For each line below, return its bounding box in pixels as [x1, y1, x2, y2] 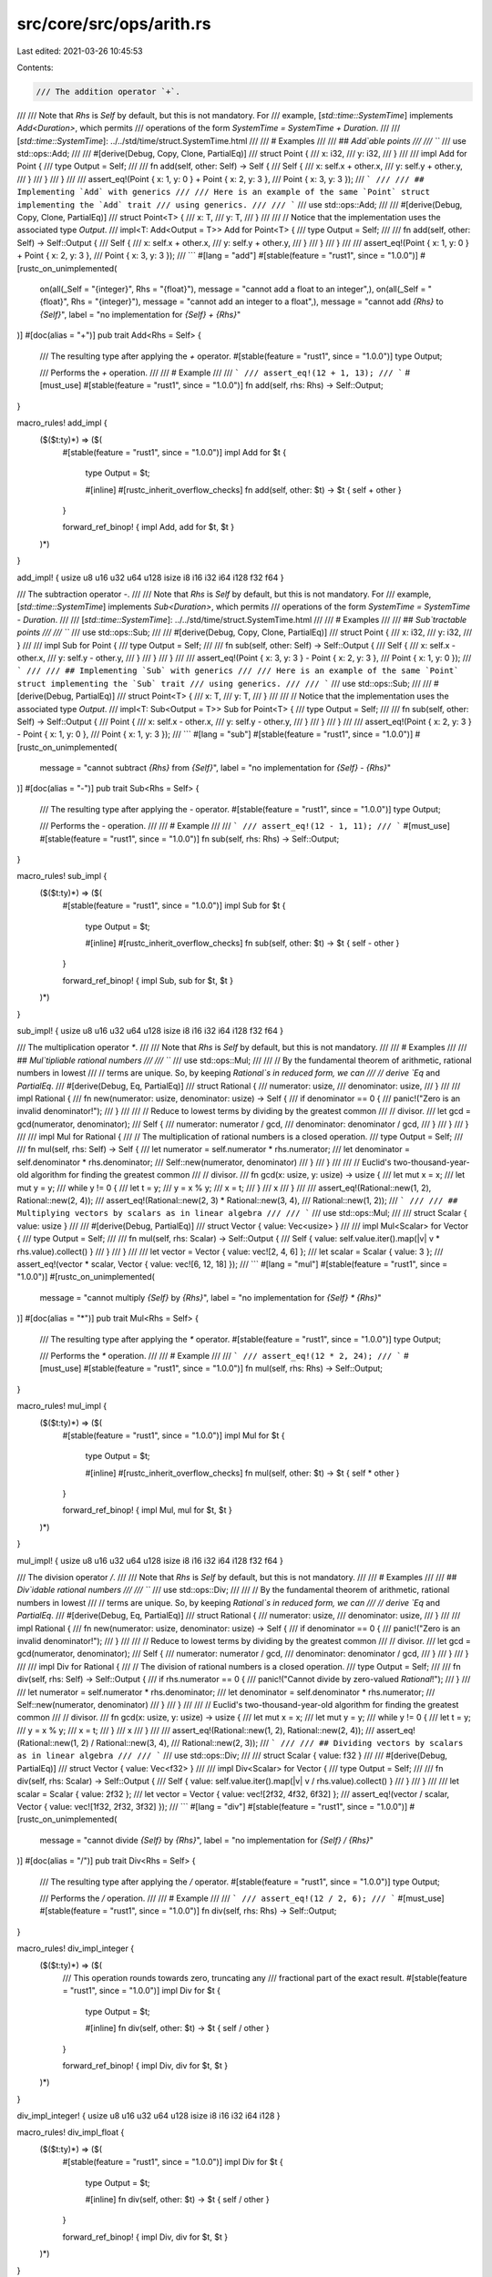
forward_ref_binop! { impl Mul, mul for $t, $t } [62, 1505, 232, 1516]
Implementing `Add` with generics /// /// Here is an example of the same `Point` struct [16, 187, 430, 198]
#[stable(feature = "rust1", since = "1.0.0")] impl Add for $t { [62, 446, 287, 457]
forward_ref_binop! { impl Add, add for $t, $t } [62, 522, 235, 533]
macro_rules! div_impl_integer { [16, 1943, 135, 1954]
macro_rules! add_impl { [16, 417, 108, 428]
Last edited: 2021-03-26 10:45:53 [16, 46, 143, 56]
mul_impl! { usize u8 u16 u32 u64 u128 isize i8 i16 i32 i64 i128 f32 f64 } [16, 1555, 284, 1566]
